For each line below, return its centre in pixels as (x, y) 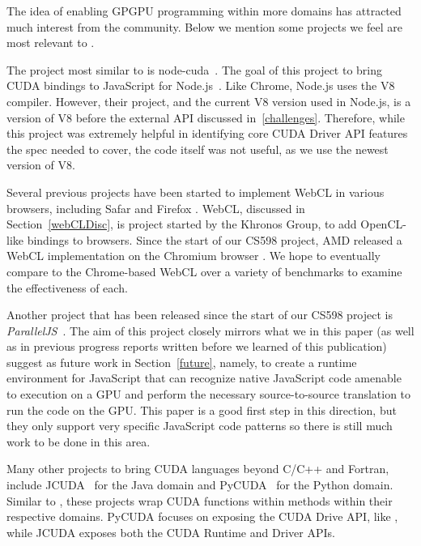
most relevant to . (51, 43)
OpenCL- (383, 224)
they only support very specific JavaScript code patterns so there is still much (200, 426)
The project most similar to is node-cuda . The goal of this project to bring (195, 69)
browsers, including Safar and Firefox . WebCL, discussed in (156, 208)
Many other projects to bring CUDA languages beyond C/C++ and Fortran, (198, 469)
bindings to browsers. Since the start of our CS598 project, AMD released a (215, 239)
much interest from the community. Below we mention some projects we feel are (204, 26)
